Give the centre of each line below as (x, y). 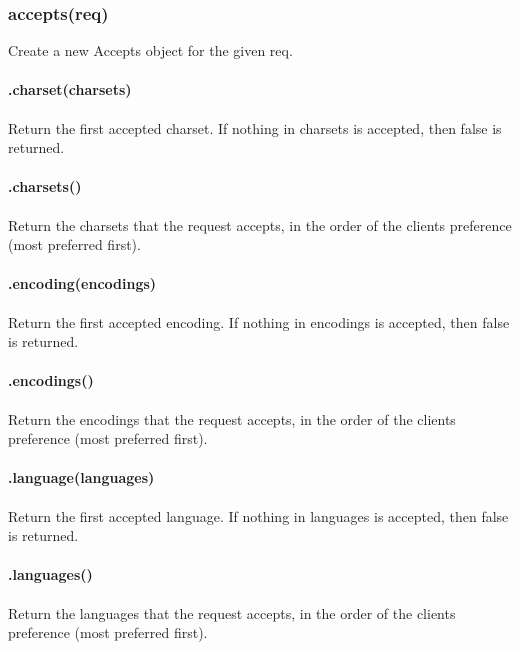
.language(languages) (81, 477)
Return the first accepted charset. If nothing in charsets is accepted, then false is (255, 127)
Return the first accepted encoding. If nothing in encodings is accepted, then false (259, 321)
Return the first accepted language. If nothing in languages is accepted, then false (258, 515)
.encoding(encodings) (82, 283)
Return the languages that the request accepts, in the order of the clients (232, 612)
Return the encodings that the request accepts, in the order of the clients (232, 418)
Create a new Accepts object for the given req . (150, 50)
